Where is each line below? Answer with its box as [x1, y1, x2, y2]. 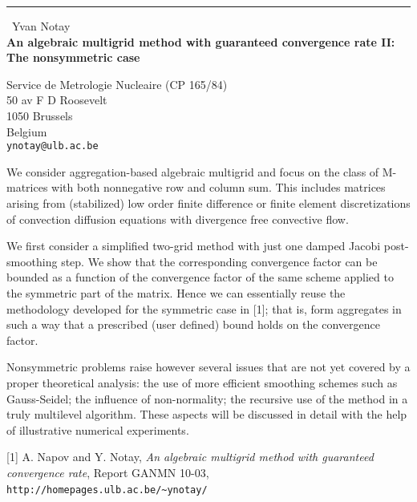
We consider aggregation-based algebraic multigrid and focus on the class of [6, 163, 379, 180]
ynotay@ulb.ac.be [6, 140, 99, 152]
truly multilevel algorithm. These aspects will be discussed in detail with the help [6, 406, 407, 423]
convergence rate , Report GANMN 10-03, [6, 464, 209, 480]
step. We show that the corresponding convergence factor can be [61, 253, 378, 269]
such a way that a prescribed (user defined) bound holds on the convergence [6, 316, 380, 333]
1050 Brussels [6, 107, 73, 123]
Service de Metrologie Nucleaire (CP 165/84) [6, 75, 228, 92]
